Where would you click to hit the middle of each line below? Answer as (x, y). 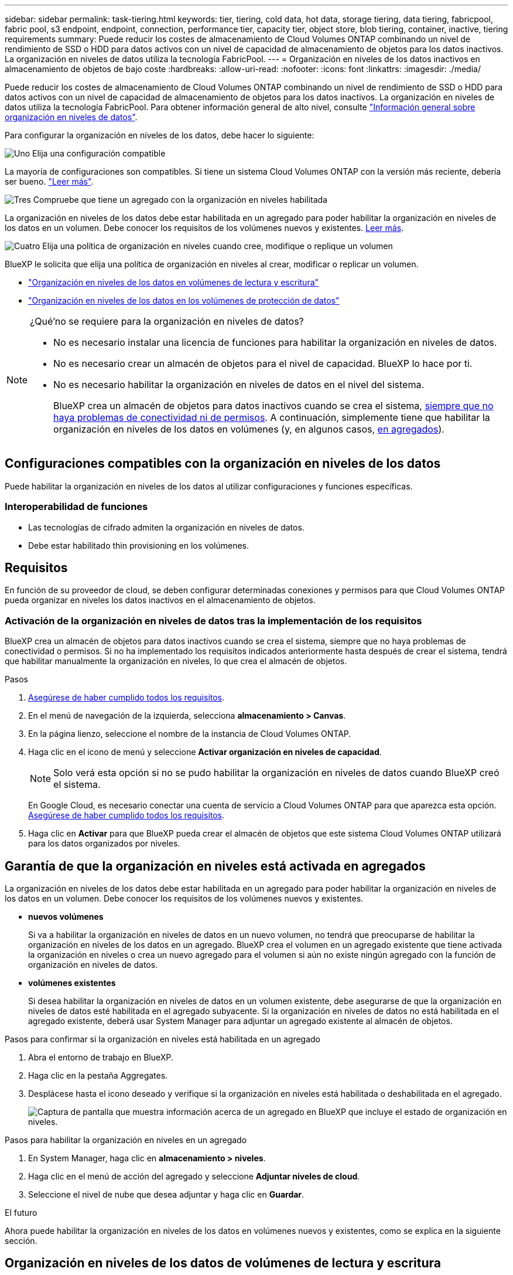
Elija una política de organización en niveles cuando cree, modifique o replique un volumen (218, 246)
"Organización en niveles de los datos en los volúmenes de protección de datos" (184, 300)
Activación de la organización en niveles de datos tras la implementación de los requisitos (213, 620)
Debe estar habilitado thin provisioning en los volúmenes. (139, 545)
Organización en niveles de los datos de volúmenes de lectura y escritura (223, 1263)
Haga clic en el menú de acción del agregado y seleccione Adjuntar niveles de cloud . (194, 1177)
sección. (21, 1241)
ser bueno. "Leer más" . (49, 181)
